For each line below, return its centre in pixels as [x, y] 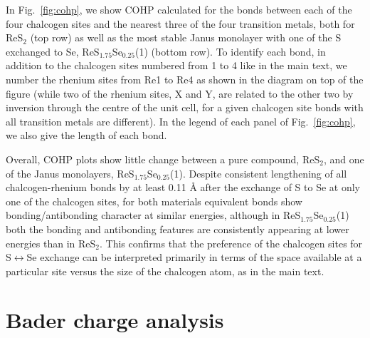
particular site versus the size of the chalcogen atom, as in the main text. [165, 271]
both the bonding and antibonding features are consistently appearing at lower [178, 229]
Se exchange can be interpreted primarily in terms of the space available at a [194, 257]
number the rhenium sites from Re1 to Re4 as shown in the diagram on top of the [185, 79]
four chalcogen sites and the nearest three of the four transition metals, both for [180, 23]
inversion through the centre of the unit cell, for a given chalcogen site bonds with [185, 107]
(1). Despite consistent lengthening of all [259, 173]
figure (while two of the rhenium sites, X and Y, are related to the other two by [180, 93]
